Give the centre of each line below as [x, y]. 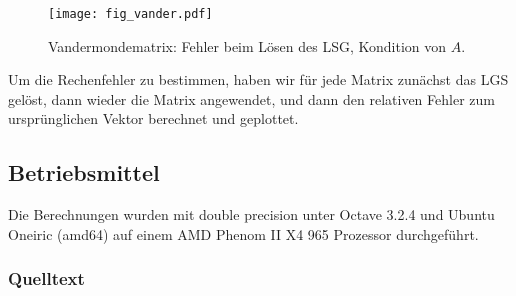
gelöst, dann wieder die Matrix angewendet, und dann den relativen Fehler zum [251, 98]
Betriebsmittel [84, 172]
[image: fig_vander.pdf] [130, 14]
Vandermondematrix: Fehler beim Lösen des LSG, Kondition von [247, 45]
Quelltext [46, 278]
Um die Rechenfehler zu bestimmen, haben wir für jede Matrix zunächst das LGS [258, 79]
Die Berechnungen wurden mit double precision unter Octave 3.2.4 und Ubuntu [251, 214]
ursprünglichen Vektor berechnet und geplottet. [153, 118]
